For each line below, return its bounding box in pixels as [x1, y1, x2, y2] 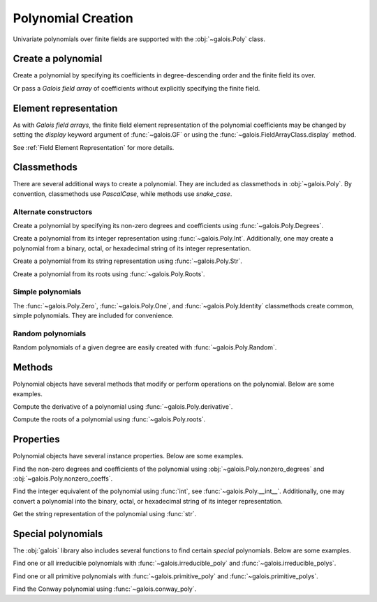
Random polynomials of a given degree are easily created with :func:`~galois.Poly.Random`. [13, 343, 277, 352]
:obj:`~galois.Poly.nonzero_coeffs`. [13, 474, 113, 483]
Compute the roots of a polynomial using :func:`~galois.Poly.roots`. [13, 415, 206, 423]
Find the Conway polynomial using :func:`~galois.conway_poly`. [13, 585, 197, 593]
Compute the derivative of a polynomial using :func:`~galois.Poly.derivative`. [13, 402, 233, 411]
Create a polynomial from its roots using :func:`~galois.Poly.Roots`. [13, 269, 205, 278]
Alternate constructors [13, 206, 93, 216]
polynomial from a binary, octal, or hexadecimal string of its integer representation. [13, 244, 251, 253]
